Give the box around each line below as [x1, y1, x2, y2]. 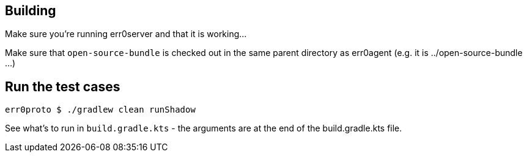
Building [5, 3, 56, 18]
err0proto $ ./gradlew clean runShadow [5, 105, 196, 115]
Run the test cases [5, 78, 120, 94]
